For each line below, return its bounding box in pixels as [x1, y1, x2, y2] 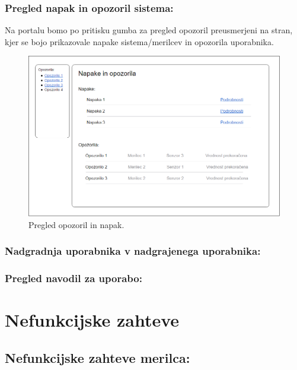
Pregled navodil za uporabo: [5, 270, 142, 285]
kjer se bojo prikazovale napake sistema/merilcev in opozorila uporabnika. [5, 35, 274, 48]
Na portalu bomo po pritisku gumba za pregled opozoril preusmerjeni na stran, [5, 24, 293, 36]
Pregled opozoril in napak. [28, 218, 124, 230]
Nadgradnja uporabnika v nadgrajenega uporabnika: [5, 243, 261, 258]
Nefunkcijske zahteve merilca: [5, 348, 190, 366]
